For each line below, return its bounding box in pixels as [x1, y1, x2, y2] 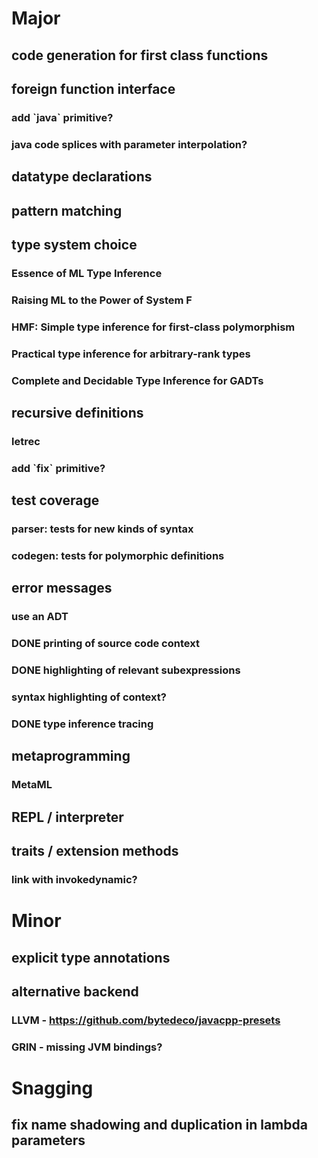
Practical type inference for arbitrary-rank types [11, 347, 251, 361]
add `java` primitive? [11, 110, 114, 124]
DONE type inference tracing [11, 717, 154, 731]
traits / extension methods [11, 843, 179, 860]
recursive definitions [11, 404, 144, 421]
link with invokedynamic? [11, 873, 138, 887]
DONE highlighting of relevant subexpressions [11, 663, 241, 677]
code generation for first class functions [11, 47, 269, 64]
